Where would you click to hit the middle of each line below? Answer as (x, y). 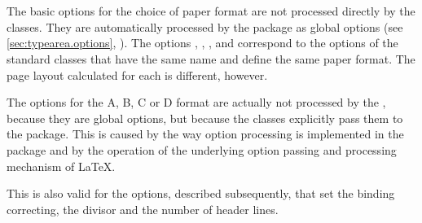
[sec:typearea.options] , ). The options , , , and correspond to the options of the (202, 43)
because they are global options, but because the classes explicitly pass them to (205, 118)
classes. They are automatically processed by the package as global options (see (205, 26)
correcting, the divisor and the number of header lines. (143, 209)
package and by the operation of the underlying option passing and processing (202, 149)
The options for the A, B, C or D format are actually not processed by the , (196, 102)
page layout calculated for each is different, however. (137, 74)
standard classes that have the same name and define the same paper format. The (211, 58)
